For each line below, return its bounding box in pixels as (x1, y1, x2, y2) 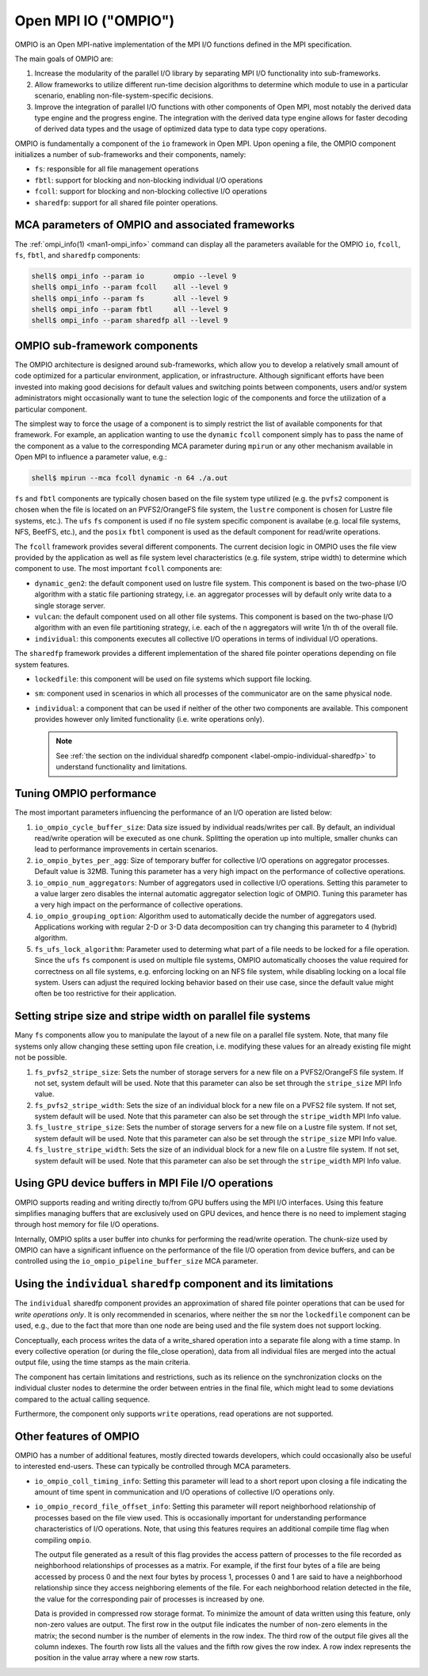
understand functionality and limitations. (55, 762, 188, 772)
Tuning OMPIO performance (14, 787, 157, 800)
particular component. (14, 405, 87, 414)
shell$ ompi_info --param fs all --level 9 (31, 293, 228, 303)
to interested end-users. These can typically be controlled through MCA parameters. (14, 1462, 291, 1471)
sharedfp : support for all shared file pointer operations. (34, 198, 218, 207)
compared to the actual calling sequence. (14, 1394, 151, 1404)
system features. (14, 659, 70, 669)
